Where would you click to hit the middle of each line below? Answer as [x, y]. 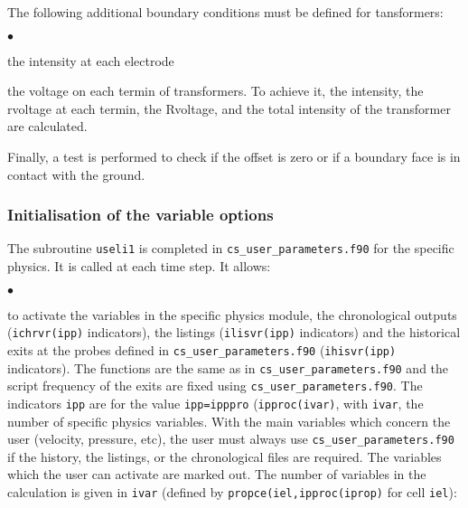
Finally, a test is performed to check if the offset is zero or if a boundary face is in [234, 156]
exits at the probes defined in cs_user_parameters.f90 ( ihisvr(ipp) [202, 349]
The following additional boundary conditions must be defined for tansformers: [225, 12]
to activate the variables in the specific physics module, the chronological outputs [232, 314]
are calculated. [47, 126]
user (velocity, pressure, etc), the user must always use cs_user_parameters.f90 [231, 439]
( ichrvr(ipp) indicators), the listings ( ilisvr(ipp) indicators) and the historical [234, 332]
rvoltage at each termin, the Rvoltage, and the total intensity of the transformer [229, 108]
